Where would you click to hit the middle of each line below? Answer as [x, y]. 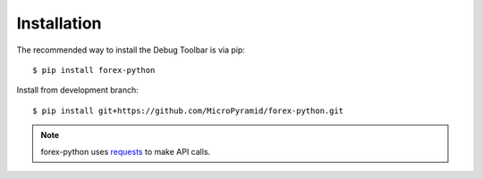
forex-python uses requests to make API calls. [126, 151]
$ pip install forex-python [94, 70]
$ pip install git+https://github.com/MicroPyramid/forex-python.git [188, 110]
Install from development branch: [77, 90]
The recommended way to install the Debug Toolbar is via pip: [131, 50]
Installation [59, 23]
